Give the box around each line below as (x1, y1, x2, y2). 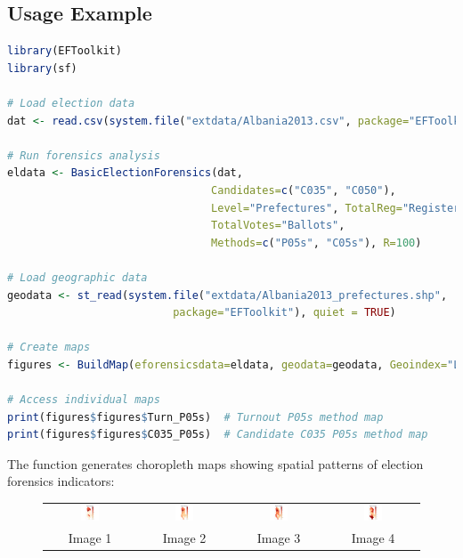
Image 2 (162, 528, 207, 546)
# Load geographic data (7, 271, 148, 284)
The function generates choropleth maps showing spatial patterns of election (7, 454, 424, 473)
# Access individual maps (7, 393, 160, 407)
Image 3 (256, 528, 301, 546)
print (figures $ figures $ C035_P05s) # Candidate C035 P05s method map (7, 428, 428, 441)
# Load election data (7, 96, 135, 109)
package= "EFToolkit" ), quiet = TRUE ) (173, 306, 396, 319)
